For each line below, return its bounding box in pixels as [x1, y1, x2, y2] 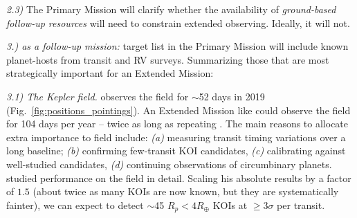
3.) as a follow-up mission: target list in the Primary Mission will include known [6, 39, 349, 53]
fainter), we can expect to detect [6, 197, 144, 212]
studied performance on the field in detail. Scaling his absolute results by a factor [6, 170, 351, 185]
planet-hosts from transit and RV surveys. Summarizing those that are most [6, 52, 329, 66]
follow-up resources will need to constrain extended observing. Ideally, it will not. [6, 15, 350, 30]
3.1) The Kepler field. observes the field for [6, 89, 189, 103]
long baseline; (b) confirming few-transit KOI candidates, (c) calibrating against [6, 143, 346, 158]
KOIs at [212, 197, 248, 212]
